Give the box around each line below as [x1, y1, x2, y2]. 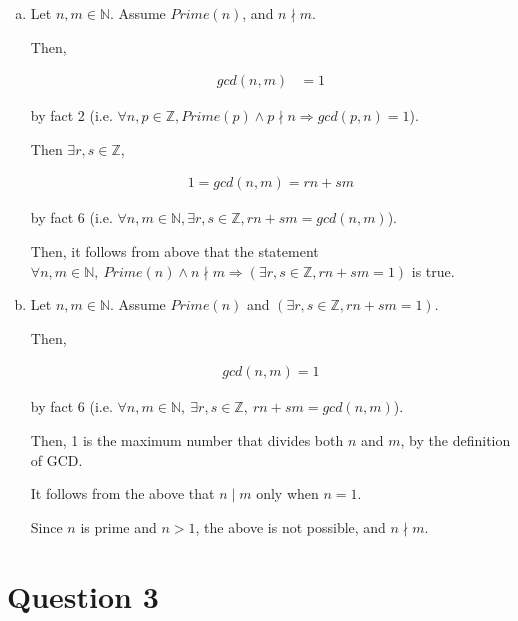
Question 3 [7, 575, 159, 616]
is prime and [80, 516, 157, 537]
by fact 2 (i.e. [30, 105, 113, 126]
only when [256, 483, 319, 504]
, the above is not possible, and [195, 516, 386, 537]
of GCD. [30, 449, 83, 470]
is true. [411, 260, 455, 281]
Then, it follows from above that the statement [30, 241, 319, 262]
